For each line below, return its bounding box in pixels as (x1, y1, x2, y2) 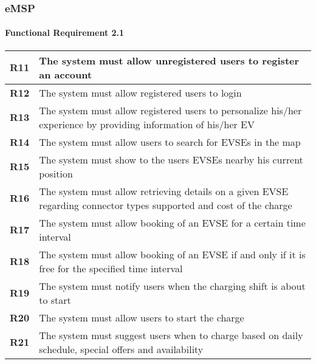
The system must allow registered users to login (39, 85, 242, 100)
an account (39, 67, 92, 81)
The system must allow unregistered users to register (39, 53, 300, 67)
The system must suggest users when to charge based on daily (39, 328, 303, 342)
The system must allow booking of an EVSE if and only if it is (39, 247, 306, 261)
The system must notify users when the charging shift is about (39, 278, 306, 293)
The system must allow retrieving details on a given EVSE (39, 184, 289, 198)
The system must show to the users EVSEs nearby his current (39, 152, 303, 167)
